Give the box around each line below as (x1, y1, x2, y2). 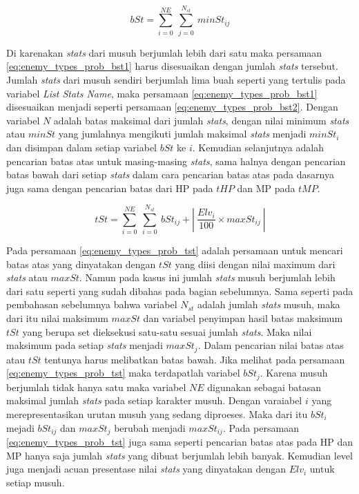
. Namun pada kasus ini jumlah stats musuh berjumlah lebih (79, 270, 336, 285)
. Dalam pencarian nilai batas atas (197, 338, 344, 352)
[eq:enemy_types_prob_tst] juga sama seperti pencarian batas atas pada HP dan (6, 434, 353, 448)
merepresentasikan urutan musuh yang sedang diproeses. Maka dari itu (6, 406, 308, 421)
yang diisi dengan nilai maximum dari (175, 256, 336, 271)
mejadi (6, 420, 35, 435)
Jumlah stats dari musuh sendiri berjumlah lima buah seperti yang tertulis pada (6, 72, 346, 86)
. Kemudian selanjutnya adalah (192, 140, 324, 154)
